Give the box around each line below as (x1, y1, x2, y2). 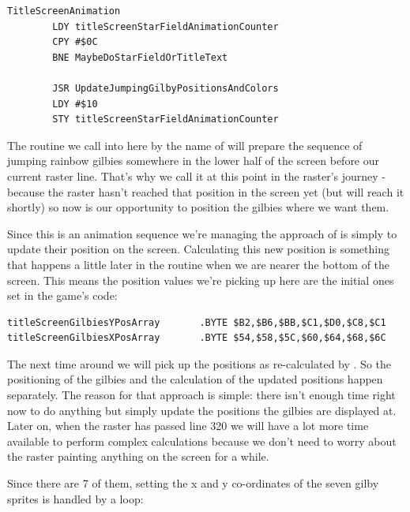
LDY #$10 (52, 98, 98, 110)
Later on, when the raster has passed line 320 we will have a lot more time (7, 417, 369, 434)
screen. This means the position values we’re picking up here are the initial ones (7, 271, 394, 288)
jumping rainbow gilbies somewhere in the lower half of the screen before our (7, 152, 380, 169)
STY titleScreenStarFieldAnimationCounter (52, 114, 279, 125)
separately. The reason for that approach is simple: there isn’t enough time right (7, 387, 396, 403)
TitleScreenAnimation (7, 6, 121, 17)
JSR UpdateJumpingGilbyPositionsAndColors (52, 82, 279, 94)
